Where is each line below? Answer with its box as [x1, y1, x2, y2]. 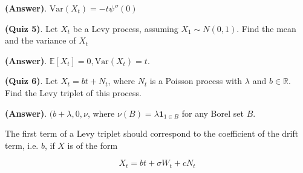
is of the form [67, 139, 118, 151]
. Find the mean [236, 22, 296, 34]
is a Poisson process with [149, 74, 243, 87]
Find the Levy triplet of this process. [5, 86, 142, 99]
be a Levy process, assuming [73, 22, 178, 34]
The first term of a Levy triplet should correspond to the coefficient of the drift [5, 127, 299, 140]
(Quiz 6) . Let [5, 74, 58, 87]
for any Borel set [181, 106, 244, 119]
